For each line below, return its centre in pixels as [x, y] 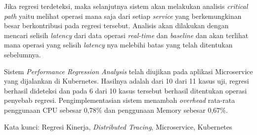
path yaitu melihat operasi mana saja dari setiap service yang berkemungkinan [123, 16]
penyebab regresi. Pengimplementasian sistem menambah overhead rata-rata [120, 100]
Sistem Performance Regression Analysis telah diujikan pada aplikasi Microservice [128, 71]
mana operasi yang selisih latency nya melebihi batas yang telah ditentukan [118, 45]
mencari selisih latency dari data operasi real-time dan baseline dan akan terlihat [126, 35]
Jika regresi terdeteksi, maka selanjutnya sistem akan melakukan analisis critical [126, 6]
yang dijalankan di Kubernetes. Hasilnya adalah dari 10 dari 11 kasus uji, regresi [127, 81]
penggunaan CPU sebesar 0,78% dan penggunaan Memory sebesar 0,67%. [116, 110]
